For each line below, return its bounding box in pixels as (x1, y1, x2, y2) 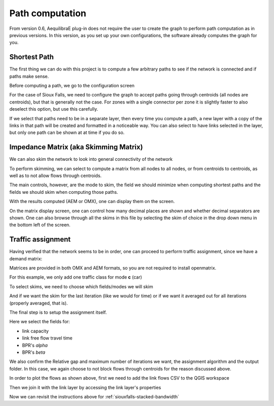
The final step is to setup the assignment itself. (9, 310, 107, 316)
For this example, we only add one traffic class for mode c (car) (9, 274, 142, 280)
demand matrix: (9, 255, 43, 261)
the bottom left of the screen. (9, 222, 71, 228)
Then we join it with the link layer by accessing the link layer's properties (9, 384, 161, 390)
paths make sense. (9, 73, 49, 79)
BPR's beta (22, 349, 46, 355)
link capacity (22, 328, 49, 334)
